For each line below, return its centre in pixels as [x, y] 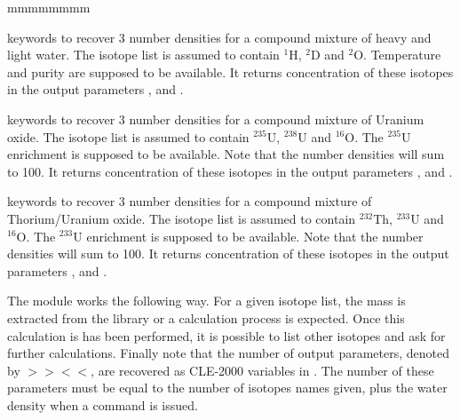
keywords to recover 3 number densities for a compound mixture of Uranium [216, 119]
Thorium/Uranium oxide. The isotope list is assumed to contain [182, 218]
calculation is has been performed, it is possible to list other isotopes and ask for [226, 335]
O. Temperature [397, 55]
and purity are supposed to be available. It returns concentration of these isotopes [230, 71]
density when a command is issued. [103, 404]
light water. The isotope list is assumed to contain [143, 55]
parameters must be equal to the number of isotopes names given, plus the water [227, 388]
